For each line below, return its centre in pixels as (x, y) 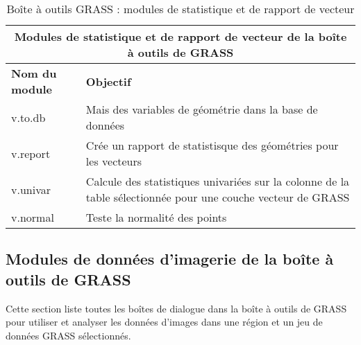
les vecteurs (114, 161)
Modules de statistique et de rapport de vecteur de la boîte (180, 36)
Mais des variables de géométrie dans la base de (202, 109)
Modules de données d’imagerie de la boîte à (170, 259)
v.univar (31, 189)
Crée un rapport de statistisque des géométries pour (212, 145)
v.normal (33, 217)
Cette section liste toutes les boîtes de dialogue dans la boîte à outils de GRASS (176, 308)
